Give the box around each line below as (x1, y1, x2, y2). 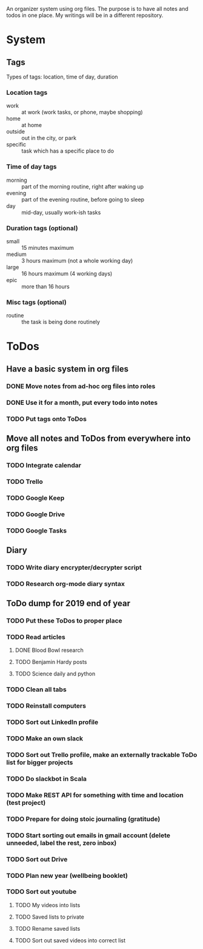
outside (6, 128, 25, 136)
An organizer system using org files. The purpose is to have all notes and (6, 5, 189, 12)
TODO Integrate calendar (6, 461, 82, 469)
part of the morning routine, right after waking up (21, 182, 144, 190)
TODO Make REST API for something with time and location (6, 790, 184, 799)
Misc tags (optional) (6, 298, 67, 306)
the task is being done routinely (21, 319, 100, 326)
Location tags (6, 88, 48, 97)
